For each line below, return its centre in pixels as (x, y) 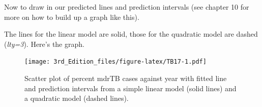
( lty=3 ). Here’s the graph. (44, 44)
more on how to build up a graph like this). (72, 17)
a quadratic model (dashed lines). (77, 98)
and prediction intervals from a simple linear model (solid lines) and (130, 88)
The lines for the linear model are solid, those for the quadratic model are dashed (131, 34)
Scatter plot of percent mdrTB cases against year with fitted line (126, 78)
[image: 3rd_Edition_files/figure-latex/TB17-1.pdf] (115, 62)
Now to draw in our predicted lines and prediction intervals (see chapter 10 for (127, 7)
